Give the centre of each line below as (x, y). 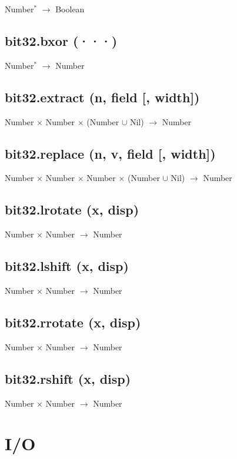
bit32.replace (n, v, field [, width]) (110, 153)
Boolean (70, 9)
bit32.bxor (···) (61, 40)
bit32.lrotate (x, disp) (72, 210)
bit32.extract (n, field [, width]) (102, 97)
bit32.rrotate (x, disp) (73, 322)
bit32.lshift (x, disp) (67, 266)
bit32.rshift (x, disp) (68, 378)
